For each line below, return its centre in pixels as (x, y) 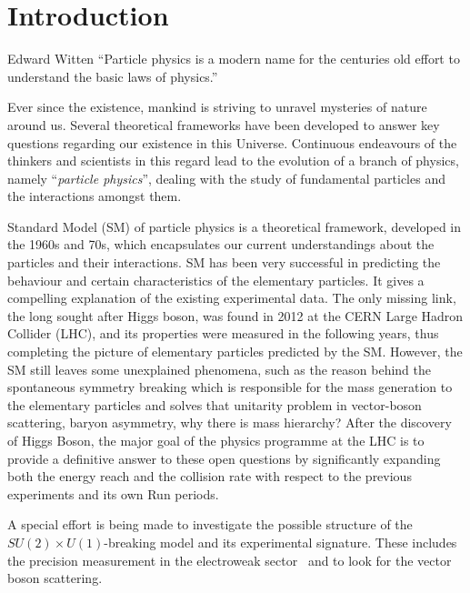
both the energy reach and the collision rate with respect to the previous (210, 476)
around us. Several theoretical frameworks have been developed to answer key (224, 124)
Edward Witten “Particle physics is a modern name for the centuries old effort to (234, 59)
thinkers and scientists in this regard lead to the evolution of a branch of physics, (233, 161)
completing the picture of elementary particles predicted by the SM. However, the (235, 352)
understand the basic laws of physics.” (113, 76)
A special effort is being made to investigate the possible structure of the (210, 524)
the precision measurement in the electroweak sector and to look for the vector (230, 560)
